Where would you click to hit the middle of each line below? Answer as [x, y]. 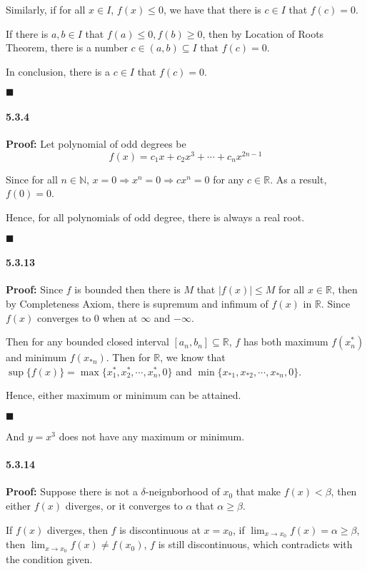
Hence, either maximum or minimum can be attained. [124, 395]
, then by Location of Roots [263, 33]
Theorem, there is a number [67, 47]
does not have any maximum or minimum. [152, 436]
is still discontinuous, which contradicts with [255, 544]
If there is [27, 33]
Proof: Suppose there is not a [72, 491]
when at [120, 317]
